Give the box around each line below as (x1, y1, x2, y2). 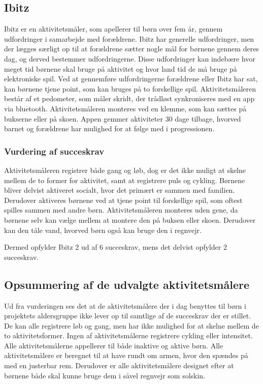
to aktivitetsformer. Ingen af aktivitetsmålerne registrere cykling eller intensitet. (4, 330, 253, 341)
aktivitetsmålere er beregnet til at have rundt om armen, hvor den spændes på (4, 350, 248, 361)
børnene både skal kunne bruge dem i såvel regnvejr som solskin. (4, 370, 206, 380)
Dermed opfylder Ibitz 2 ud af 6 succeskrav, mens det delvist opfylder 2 (4, 242, 227, 252)
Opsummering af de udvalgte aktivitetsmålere (4, 276, 249, 292)
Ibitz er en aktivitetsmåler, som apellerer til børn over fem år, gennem (4, 23, 223, 34)
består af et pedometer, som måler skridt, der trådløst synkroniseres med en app (4, 93, 255, 104)
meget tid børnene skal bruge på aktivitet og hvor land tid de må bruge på (4, 63, 237, 74)
